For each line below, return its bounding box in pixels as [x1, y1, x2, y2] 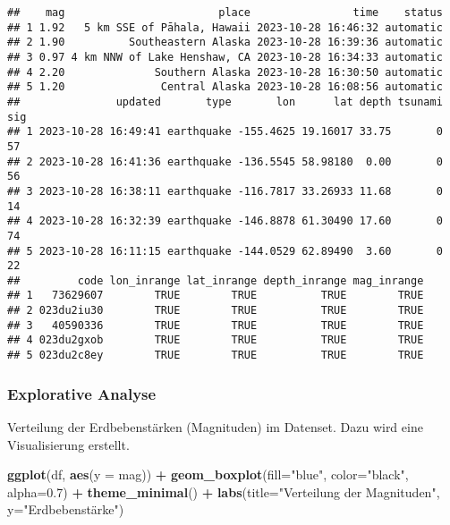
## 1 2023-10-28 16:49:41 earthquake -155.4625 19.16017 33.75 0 [7, 125, 443, 139]
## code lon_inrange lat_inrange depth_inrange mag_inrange [7, 274, 424, 287]
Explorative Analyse [7, 382, 157, 404]
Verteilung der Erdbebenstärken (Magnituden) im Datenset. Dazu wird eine [7, 417, 423, 436]
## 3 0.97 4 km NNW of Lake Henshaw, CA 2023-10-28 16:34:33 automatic [7, 50, 443, 64]
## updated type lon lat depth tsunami [7, 95, 443, 108]
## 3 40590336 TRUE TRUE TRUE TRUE [7, 318, 424, 332]
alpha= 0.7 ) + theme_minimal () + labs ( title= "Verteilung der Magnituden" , [7, 482, 440, 501]
